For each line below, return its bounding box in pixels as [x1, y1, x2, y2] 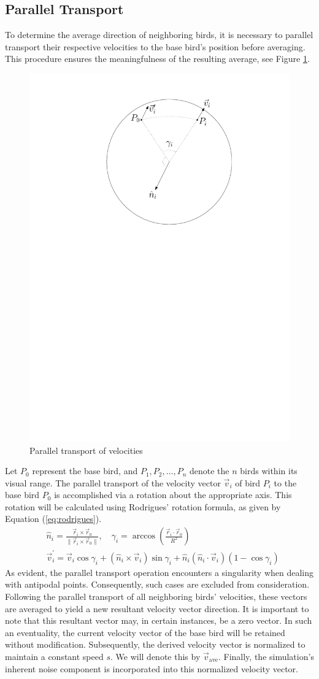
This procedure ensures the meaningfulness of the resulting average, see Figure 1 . [5, 52, 310, 65]
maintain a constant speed [5, 650, 104, 662]
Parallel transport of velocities [29, 443, 143, 456]
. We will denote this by [110, 650, 201, 662]
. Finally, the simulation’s [218, 650, 314, 662]
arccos [132, 532, 156, 541]
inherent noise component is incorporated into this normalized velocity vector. [5, 662, 298, 675]
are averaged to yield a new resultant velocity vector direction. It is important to [5, 602, 309, 615]
